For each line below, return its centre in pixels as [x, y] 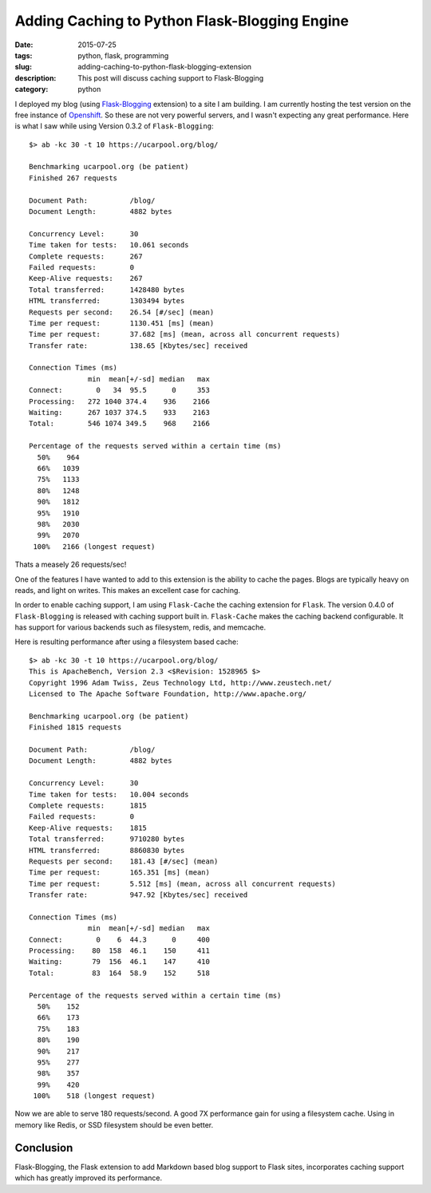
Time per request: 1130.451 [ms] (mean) [122, 323]
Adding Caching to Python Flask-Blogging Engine [182, 21]
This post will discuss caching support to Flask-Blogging [171, 78]
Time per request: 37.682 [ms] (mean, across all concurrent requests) [185, 334]
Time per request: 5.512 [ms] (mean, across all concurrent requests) [183, 883]
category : [32, 89]
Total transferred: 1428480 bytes [107, 290]
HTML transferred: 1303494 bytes [107, 301]
